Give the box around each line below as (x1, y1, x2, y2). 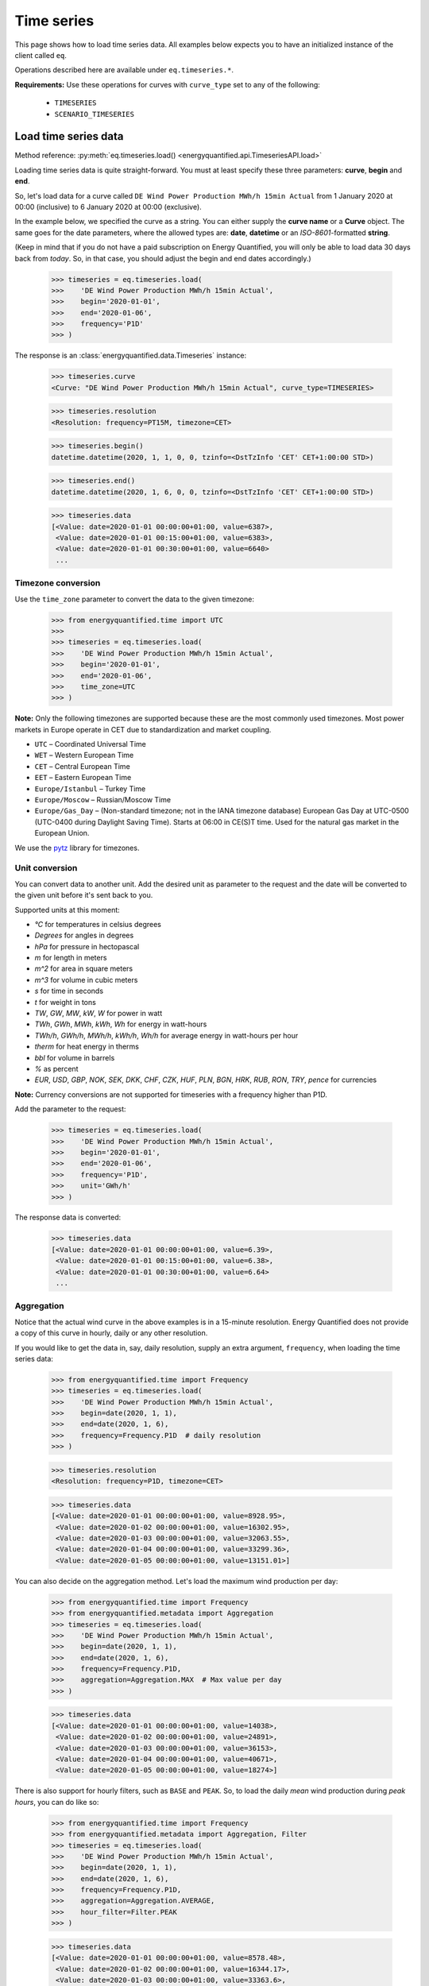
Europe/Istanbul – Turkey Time (34, 783, 146, 794)
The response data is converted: (14, 1212, 122, 1223)
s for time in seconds (34, 986, 103, 996)
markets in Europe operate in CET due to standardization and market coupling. (14, 724, 272, 734)
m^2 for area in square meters (34, 964, 133, 973)
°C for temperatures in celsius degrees (34, 919, 162, 929)
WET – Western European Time (34, 751, 134, 760)
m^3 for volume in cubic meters (34, 975, 138, 984)
